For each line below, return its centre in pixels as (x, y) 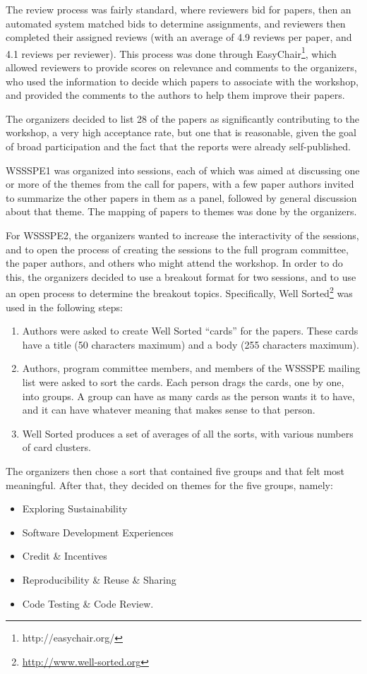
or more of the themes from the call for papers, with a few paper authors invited (180, 184)
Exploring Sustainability (75, 508)
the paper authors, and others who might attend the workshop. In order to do (174, 263)
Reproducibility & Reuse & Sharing (99, 579)
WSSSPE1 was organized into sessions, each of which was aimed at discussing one (183, 170)
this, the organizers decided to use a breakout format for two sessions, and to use (181, 276)
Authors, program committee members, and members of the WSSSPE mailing (191, 368)
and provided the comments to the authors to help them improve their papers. (175, 95)
